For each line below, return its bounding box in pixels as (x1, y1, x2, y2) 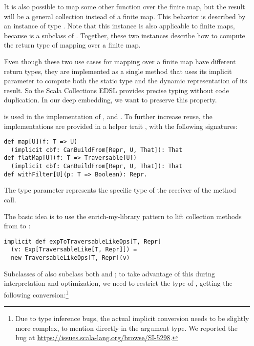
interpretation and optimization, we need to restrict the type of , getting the (4, 278, 233, 288)
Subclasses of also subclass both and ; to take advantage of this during (4, 268, 215, 278)
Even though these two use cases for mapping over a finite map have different (4, 56, 236, 66)
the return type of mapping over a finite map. (4, 40, 141, 50)
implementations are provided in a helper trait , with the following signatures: (4, 121, 238, 131)
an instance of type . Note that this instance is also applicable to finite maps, (4, 21, 235, 31)
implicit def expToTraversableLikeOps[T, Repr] (4, 238, 162, 245)
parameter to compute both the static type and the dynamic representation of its (4, 75, 247, 86)
